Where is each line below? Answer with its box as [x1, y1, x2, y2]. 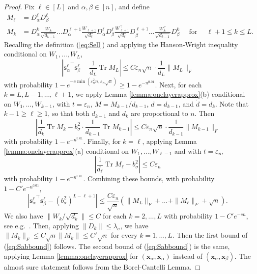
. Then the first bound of [172, 230, 248, 240]
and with [174, 145, 201, 156]
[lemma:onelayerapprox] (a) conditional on [4, 145, 129, 156]
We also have [4, 211, 43, 221]
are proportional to [131, 108, 188, 118]
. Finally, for [83, 136, 121, 146]
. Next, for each [155, 79, 202, 89]
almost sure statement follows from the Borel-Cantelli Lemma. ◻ [4, 261, 201, 272]
